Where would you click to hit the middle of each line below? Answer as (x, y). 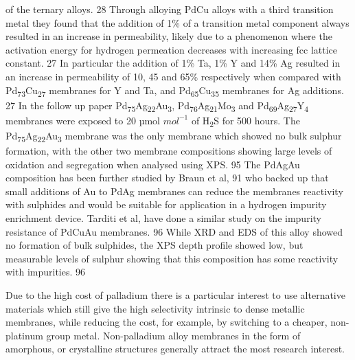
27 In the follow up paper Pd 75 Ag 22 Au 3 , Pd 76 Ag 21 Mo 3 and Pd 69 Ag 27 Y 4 (157, 106)
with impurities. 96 (46, 272)
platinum (24, 335)
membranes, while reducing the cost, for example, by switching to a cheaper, (167, 322)
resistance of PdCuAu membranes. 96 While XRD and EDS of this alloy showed (174, 231)
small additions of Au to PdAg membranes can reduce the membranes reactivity (174, 191)
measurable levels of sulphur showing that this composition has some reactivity (172, 258)
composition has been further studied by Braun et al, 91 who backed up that (167, 178)
